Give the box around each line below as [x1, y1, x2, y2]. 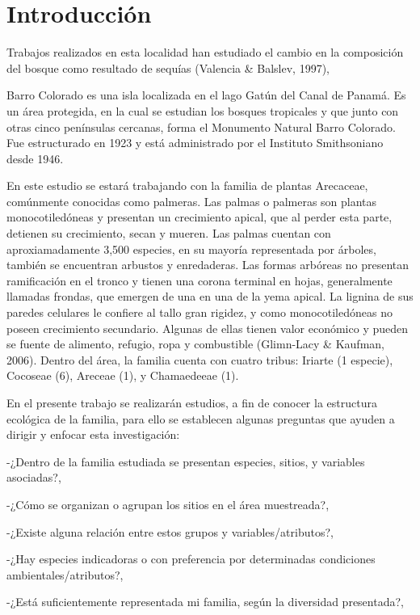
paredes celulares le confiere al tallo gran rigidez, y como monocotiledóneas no [6, 304, 393, 321]
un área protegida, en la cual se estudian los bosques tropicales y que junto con [6, 102, 399, 119]
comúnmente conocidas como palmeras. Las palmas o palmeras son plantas [6, 192, 377, 209]
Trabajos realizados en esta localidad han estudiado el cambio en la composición [6, 44, 404, 61]
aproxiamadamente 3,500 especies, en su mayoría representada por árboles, [6, 240, 376, 257]
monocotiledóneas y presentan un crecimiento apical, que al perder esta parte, [6, 209, 393, 225]
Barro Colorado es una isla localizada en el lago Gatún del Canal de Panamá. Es [6, 86, 406, 103]
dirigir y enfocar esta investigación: [6, 426, 180, 443]
